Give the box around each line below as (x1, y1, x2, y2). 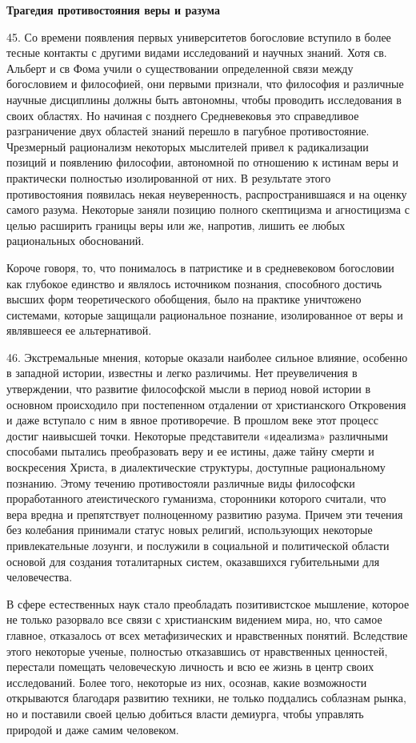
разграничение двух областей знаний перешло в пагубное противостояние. (6, 122, 370, 139)
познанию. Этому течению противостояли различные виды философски (6, 474, 355, 491)
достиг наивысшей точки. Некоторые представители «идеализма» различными (6, 427, 388, 444)
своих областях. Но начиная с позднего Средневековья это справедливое (6, 106, 359, 123)
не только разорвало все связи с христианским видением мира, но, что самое (6, 611, 382, 628)
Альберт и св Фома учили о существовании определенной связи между (6, 59, 354, 76)
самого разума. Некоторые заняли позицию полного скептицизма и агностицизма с (6, 201, 410, 218)
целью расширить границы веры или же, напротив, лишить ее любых (6, 216, 346, 233)
